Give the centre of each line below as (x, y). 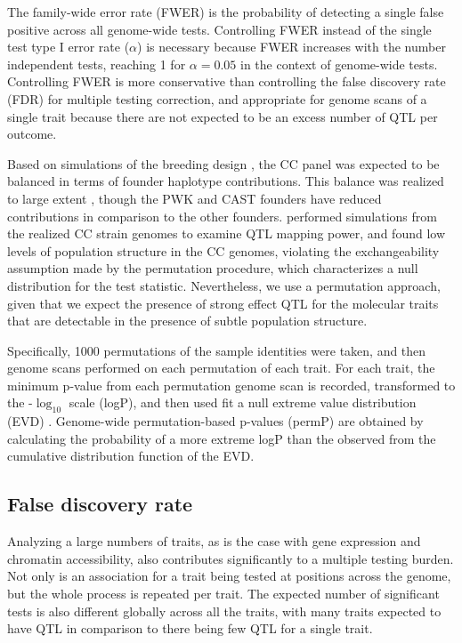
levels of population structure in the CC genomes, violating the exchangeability (223, 250)
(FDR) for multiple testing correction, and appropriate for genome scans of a (217, 98)
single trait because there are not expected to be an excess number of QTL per (223, 116)
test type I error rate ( (69, 47)
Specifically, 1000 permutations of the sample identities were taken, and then (217, 350)
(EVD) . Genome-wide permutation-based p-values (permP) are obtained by (215, 421)
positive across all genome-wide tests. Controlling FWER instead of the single (219, 29)
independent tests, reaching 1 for (97, 64)
